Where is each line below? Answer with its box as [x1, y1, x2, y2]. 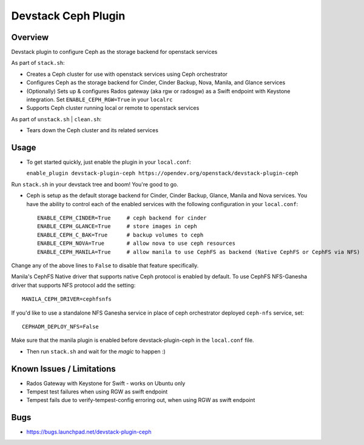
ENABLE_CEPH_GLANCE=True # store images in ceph [37, 223, 197, 230]
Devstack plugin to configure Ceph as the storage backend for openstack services [11, 49, 218, 56]
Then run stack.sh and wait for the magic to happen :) [26, 347, 166, 355]
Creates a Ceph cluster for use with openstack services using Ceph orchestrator [26, 70, 227, 78]
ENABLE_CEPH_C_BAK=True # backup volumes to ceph [37, 231, 204, 238]
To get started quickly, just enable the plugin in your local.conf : [26, 158, 191, 166]
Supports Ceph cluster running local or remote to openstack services [26, 104, 200, 112]
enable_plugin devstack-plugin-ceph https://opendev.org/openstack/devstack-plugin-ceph [26, 170, 298, 177]
